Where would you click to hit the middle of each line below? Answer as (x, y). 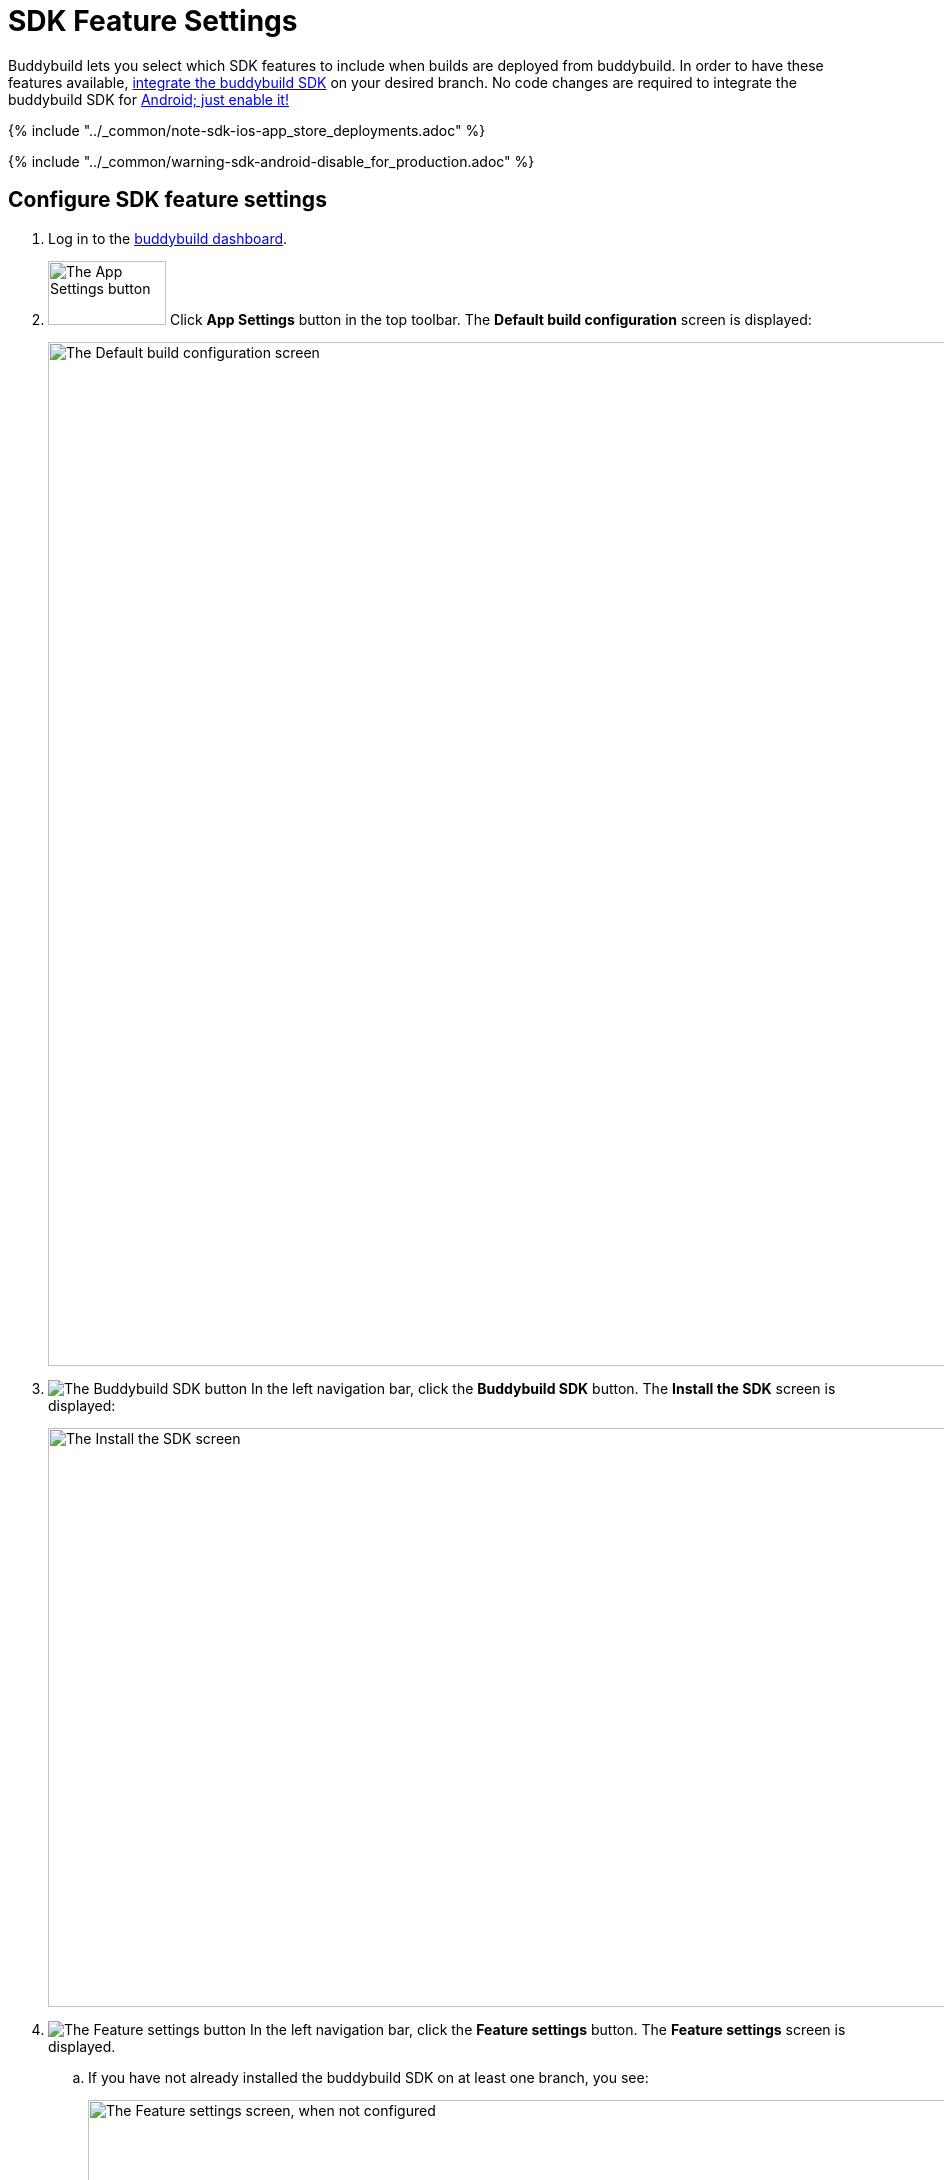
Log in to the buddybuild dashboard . (168, 238)
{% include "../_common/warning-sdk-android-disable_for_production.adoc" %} (271, 161)
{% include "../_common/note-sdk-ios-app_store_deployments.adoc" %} (247, 130)
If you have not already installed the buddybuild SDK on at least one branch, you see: (368, 2077)
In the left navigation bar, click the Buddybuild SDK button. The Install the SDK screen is (543, 1388)
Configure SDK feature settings (167, 200)
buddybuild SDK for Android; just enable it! (148, 99)
